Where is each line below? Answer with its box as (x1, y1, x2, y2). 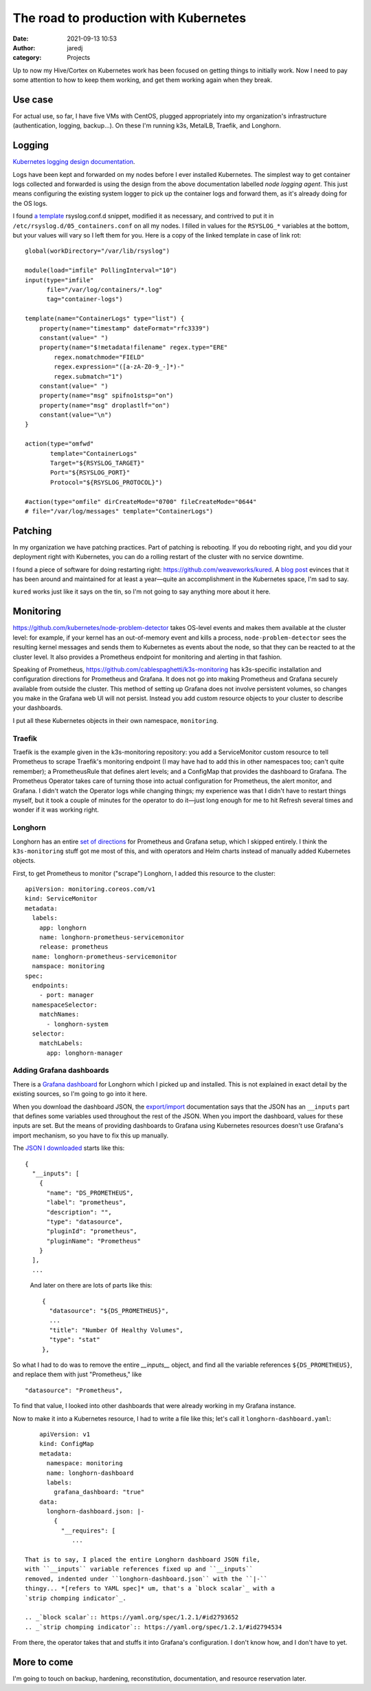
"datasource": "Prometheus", (25, 1386, 123, 1394)
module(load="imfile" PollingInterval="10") (25, 266, 178, 275)
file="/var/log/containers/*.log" (46, 286, 163, 293)
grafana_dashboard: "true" (54, 1488, 145, 1496)
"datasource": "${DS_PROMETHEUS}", (49, 1307, 170, 1315)
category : (12, 54, 42, 62)
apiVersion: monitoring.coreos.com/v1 (25, 885, 156, 893)
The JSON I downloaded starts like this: (12, 1144, 125, 1153)
